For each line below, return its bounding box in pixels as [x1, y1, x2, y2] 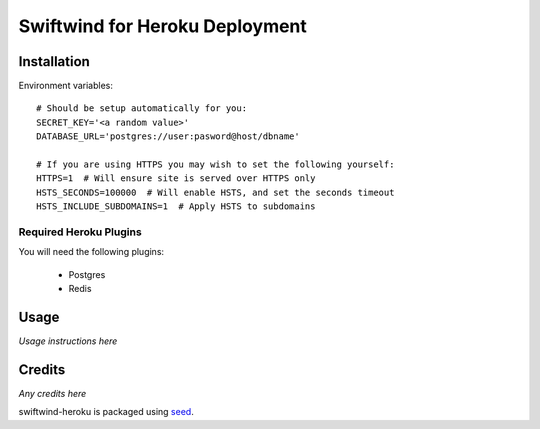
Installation [18, 53, 90, 70]
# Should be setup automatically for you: [36, 103, 248, 114]
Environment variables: [18, 80, 114, 92]
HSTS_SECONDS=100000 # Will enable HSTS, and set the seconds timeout [36, 186, 395, 198]
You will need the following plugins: [18, 246, 165, 258]
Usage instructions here [18, 335, 118, 347]
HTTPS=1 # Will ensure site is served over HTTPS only [36, 173, 316, 184]
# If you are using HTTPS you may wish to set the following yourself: [36, 159, 395, 170]
